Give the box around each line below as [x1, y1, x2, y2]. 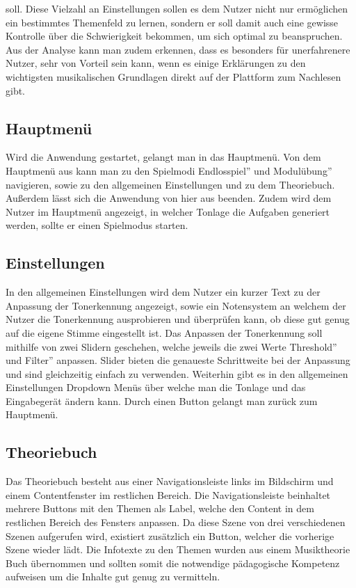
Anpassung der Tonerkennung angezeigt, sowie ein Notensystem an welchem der [6, 298, 346, 312]
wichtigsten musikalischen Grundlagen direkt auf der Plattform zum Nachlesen [6, 69, 341, 84]
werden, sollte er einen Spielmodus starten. [6, 218, 188, 232]
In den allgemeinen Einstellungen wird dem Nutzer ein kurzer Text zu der [6, 285, 321, 299]
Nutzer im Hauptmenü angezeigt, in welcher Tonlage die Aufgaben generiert [6, 204, 330, 218]
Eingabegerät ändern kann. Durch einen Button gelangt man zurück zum [6, 393, 318, 408]
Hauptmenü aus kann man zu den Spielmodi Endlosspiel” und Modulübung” [6, 163, 332, 177]
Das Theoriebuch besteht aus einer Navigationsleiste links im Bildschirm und [6, 474, 334, 488]
